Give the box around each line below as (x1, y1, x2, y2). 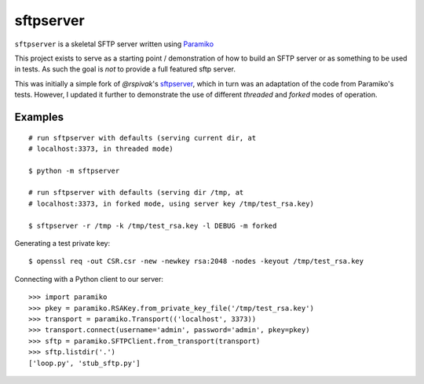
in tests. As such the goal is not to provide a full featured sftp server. (14, 64, 236, 74)
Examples (14, 110, 64, 123)
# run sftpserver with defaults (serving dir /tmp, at (28, 188, 244, 197)
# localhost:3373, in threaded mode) (28, 144, 174, 153)
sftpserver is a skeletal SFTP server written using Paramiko (14, 39, 214, 49)
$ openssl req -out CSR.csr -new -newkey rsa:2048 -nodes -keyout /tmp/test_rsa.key (28, 257, 364, 266)
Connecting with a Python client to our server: (14, 274, 164, 283)
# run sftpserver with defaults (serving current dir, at (28, 133, 257, 142)
